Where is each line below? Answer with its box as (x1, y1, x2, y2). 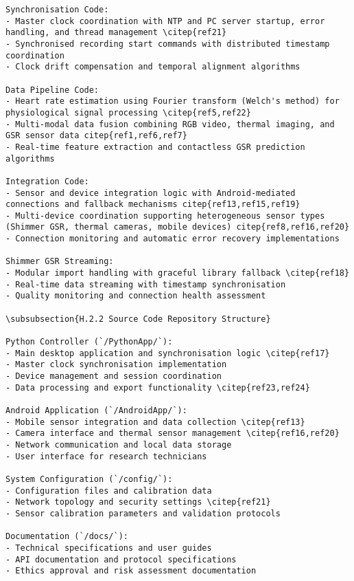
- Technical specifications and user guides (5, 542, 212, 553)
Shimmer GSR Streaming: (5, 256, 114, 267)
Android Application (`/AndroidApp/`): (5, 405, 187, 415)
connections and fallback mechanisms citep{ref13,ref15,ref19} (5, 199, 300, 210)
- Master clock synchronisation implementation (5, 360, 227, 370)
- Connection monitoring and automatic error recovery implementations (5, 234, 340, 244)
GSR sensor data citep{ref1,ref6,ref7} (5, 131, 187, 141)
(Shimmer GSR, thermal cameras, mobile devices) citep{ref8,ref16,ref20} (5, 222, 350, 232)
